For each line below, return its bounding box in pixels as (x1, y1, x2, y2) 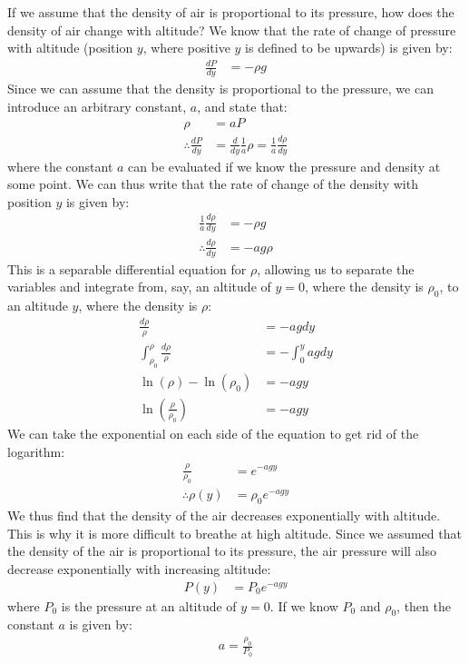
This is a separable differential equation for (7, 259, 247, 278)
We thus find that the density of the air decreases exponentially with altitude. (7, 506, 441, 525)
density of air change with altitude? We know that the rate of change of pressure (7, 20, 456, 39)
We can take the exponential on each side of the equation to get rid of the (7, 423, 419, 442)
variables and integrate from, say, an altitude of (7, 277, 271, 296)
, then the (396, 596, 451, 615)
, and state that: (197, 96, 288, 115)
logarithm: (7, 441, 65, 461)
